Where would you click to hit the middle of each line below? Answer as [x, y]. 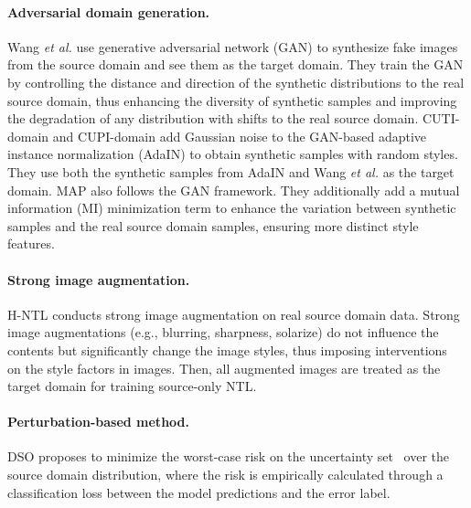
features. [31, 243]
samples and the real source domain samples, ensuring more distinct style [213, 225]
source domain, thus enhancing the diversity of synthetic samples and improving [232, 100]
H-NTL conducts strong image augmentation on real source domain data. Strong [234, 314]
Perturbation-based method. [98, 422]
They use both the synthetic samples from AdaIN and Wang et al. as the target [231, 171]
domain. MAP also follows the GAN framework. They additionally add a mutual [234, 190]
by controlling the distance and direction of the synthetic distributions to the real [236, 82]
